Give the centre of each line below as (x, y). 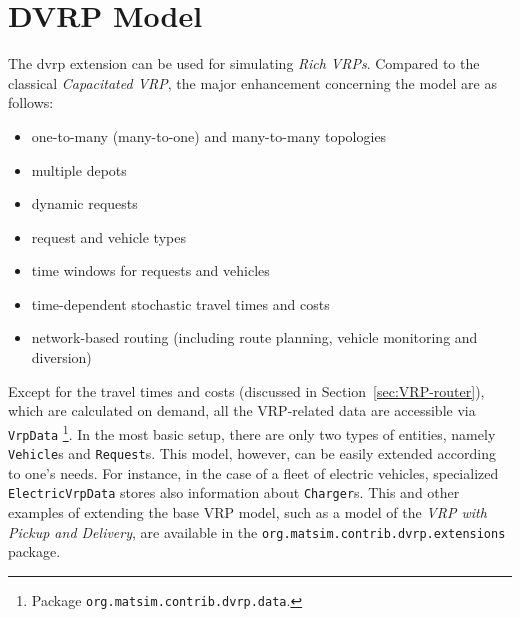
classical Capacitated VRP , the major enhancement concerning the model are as (252, 82)
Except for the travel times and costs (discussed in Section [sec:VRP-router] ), (246, 390)
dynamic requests (84, 203)
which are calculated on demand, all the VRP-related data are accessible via (242, 410)
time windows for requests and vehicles (150, 270)
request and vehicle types (108, 236)
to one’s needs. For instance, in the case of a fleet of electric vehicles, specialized (253, 472)
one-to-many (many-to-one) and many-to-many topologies (209, 135)
